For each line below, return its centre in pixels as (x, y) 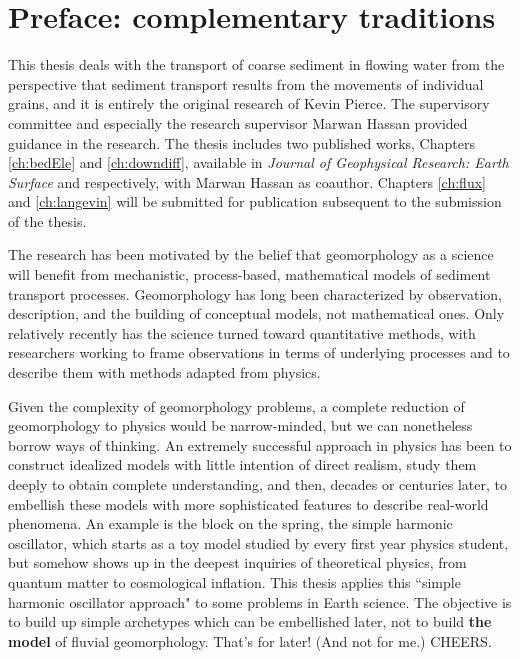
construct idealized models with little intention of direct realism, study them (242, 464)
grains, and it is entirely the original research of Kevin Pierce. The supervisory (249, 103)
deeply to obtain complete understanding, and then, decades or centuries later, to (257, 484)
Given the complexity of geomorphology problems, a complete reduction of (236, 405)
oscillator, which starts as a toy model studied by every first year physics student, (258, 542)
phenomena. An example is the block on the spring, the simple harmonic (230, 523)
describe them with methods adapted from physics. (164, 372)
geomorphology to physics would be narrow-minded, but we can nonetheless (240, 425)
